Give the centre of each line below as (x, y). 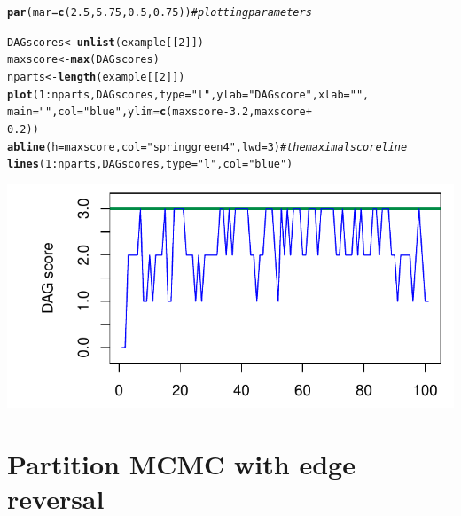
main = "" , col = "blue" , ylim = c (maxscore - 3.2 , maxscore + (160, 112)
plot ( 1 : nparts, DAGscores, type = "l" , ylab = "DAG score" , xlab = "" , (188, 94)
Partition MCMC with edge (181, 463)
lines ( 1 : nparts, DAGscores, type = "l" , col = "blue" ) (150, 164)
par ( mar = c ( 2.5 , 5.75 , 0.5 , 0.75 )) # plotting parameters (160, 12)
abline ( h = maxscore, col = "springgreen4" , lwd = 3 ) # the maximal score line (207, 147)
